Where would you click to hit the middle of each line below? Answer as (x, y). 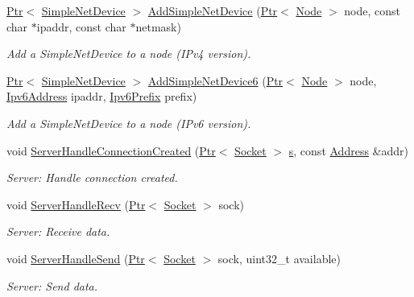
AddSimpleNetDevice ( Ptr (213, 10)
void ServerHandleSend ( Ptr (76, 258)
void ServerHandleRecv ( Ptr (76, 204)
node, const (373, 10)
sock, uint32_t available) (279, 258)
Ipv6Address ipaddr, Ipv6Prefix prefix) (102, 96)
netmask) (158, 26)
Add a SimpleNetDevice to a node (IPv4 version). (129, 54)
